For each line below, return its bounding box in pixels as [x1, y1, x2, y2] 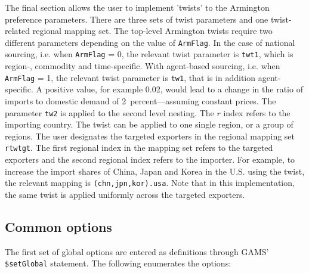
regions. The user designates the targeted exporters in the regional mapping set [5, 129, 295, 142]
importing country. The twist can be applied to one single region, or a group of [5, 118, 293, 131]
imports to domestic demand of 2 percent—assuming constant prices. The [5, 94, 276, 107]
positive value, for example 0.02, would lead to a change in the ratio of [45, 83, 303, 95]
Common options [5, 217, 112, 235]
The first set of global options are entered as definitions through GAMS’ [5, 245, 269, 258]
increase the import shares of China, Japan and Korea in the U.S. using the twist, [5, 165, 305, 177]
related [5, 24, 30, 37]
